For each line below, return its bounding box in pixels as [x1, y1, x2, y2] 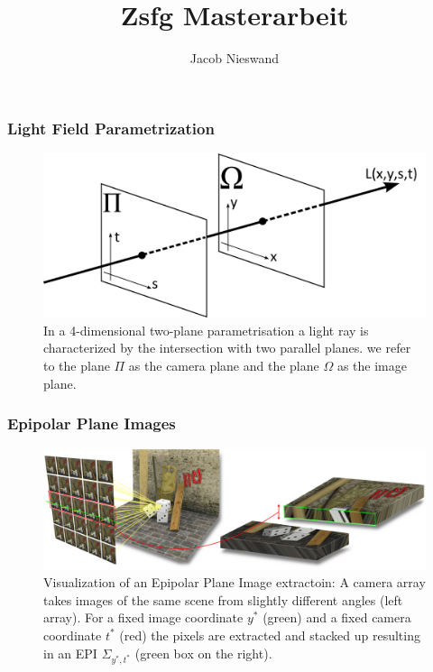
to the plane [43, 355, 110, 374]
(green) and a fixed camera [263, 608, 411, 627]
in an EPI [43, 643, 97, 662]
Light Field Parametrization [7, 116, 215, 139]
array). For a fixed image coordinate [43, 608, 244, 627]
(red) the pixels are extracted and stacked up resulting [119, 625, 420, 644]
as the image [336, 355, 407, 374]
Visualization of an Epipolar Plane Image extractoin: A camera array [43, 573, 426, 592]
